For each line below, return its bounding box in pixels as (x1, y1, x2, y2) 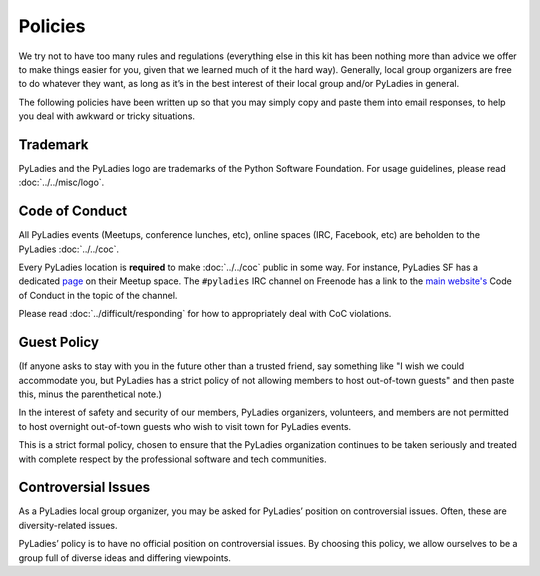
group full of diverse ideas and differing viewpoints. (18, 551, 232, 564)
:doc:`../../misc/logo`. (18, 176, 105, 189)
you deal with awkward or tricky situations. (18, 110, 195, 122)
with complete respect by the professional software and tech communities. (18, 453, 327, 465)
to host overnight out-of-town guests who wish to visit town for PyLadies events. (18, 420, 352, 432)
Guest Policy (18, 334, 100, 351)
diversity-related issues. (18, 519, 118, 531)
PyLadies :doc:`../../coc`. (18, 243, 120, 255)
